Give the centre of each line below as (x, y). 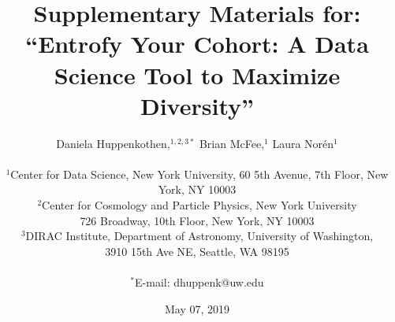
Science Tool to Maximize (197, 74)
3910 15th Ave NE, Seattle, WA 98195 (197, 251)
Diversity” (197, 105)
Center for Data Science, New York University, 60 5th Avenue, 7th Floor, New (199, 174)
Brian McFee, (232, 143)
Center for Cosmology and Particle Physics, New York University (199, 205)
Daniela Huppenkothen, (113, 143)
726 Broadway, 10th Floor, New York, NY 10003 (197, 220)
